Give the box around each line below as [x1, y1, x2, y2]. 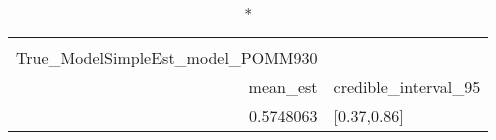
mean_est [248, 75, 318, 98]
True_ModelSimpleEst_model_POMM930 [16, 46, 318, 69]
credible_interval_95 [333, 75, 481, 98]
